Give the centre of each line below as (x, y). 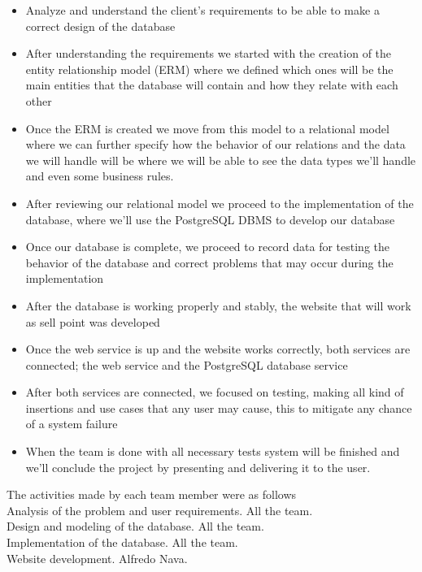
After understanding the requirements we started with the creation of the (209, 53)
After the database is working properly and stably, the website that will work (218, 305)
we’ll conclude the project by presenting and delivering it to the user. (198, 467)
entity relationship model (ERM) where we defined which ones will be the (209, 69)
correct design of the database (100, 26)
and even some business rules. (100, 176)
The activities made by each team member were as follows (152, 494)
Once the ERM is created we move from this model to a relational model (207, 128)
